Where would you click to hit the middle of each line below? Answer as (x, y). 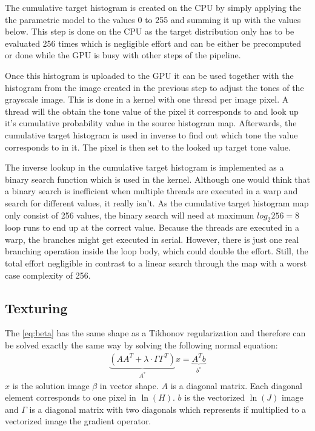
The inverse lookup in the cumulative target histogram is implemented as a (144, 167)
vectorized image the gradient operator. (78, 421)
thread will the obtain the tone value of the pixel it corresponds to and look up (152, 111)
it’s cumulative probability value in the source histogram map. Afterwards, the (151, 123)
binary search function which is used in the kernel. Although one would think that (158, 179)
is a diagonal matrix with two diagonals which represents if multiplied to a (168, 409)
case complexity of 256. (48, 275)
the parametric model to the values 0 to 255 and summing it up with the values (153, 19)
